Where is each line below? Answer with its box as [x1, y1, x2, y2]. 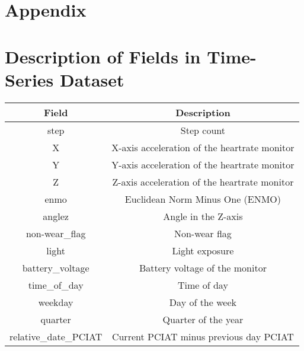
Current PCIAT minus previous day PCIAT [111, 329, 294, 343]
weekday [38, 295, 73, 309]
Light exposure [172, 243, 234, 257]
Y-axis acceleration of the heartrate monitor [111, 157, 295, 171]
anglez [43, 209, 69, 223]
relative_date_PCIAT [9, 329, 103, 343]
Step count [180, 123, 225, 137]
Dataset [60, 67, 124, 91]
